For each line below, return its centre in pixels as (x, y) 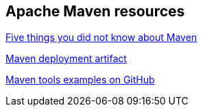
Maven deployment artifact (66, 59)
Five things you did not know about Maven (101, 38)
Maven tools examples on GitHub (80, 80)
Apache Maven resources (95, 11)
